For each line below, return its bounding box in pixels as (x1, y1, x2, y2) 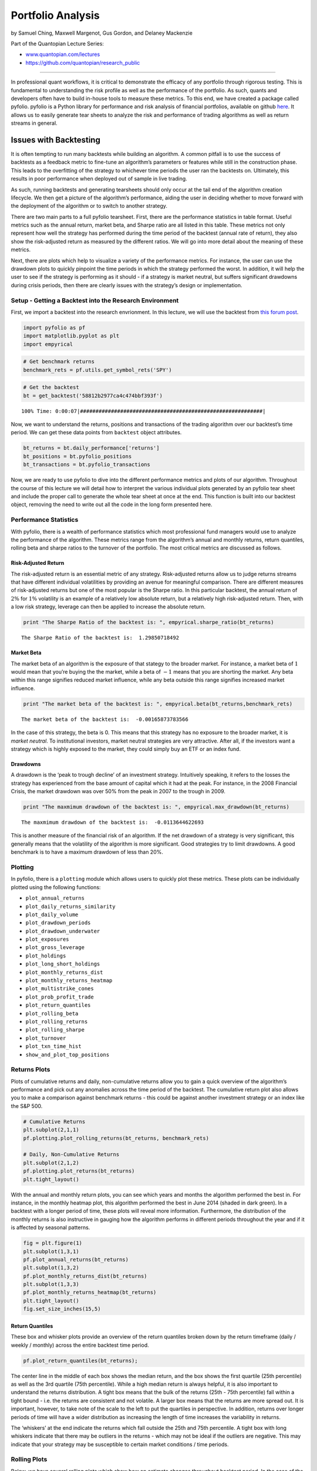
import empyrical (23, 341, 73, 347)
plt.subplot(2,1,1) (23, 1127, 79, 1133)
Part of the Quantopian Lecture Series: (11, 40, 104, 47)
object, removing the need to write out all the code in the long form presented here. (11, 501, 213, 508)
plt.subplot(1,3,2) (23, 1264, 79, 1271)
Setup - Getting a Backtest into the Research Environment (11, 296, 179, 304)
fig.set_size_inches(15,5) (23, 1306, 101, 1312)
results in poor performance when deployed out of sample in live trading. (11, 175, 187, 182)
